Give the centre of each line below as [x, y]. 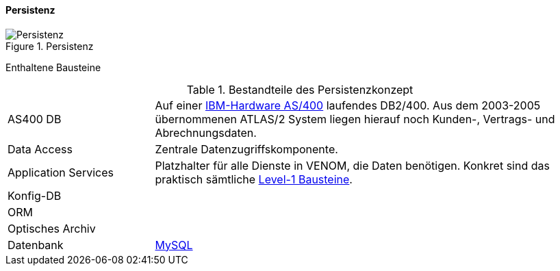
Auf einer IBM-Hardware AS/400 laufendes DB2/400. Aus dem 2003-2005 [348, 105]
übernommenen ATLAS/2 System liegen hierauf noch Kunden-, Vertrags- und [355, 119]
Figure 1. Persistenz [50, 46]
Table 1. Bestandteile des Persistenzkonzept [300, 89]
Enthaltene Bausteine [53, 67]
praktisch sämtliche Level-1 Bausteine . [254, 179]
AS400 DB [35, 119]
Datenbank [36, 245]
